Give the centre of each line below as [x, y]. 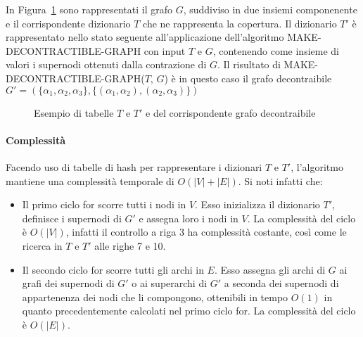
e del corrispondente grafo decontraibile [231, 112]
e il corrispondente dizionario [68, 23]
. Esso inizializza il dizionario [257, 204]
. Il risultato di [249, 64]
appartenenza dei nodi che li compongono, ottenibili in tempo [155, 297]
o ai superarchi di [170, 283]
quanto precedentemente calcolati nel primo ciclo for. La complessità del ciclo [189, 311]
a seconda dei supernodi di [281, 283]
